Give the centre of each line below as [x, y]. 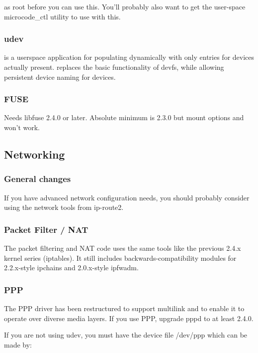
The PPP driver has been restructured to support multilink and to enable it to [124, 308]
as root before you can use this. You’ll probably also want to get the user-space [125, 6]
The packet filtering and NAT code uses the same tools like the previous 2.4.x [123, 248]
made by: [18, 344]
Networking [35, 154]
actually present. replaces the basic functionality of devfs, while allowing [114, 67]
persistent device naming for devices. [60, 77]
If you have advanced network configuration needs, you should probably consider [127, 197]
